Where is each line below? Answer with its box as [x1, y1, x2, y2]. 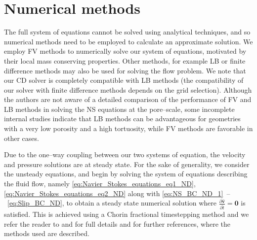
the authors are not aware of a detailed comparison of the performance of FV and [4, 94, 252, 104]
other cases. [4, 133, 39, 143]
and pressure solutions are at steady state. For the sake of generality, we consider [4, 159, 250, 169]
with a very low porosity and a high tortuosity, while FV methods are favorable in [4, 123, 253, 134]
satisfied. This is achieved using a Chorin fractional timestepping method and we [4, 209, 249, 219]
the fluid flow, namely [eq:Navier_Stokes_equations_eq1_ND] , [4, 178, 196, 189]
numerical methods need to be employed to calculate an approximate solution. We [4, 36, 253, 46]
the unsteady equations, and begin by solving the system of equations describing [4, 169, 248, 179]
